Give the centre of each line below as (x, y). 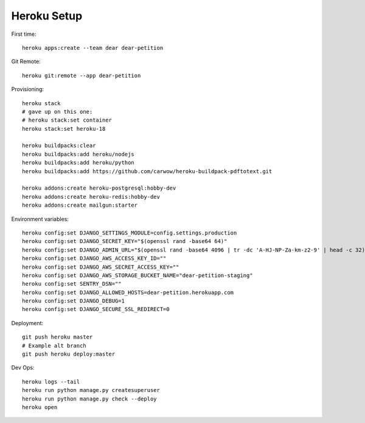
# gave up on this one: (57, 112)
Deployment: (27, 323)
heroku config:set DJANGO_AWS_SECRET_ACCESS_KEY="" (101, 267)
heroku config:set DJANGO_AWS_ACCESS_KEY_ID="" (94, 259)
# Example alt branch (54, 346)
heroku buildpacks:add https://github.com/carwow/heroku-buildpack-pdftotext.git (147, 171)
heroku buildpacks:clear (59, 146)
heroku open (40, 407)
